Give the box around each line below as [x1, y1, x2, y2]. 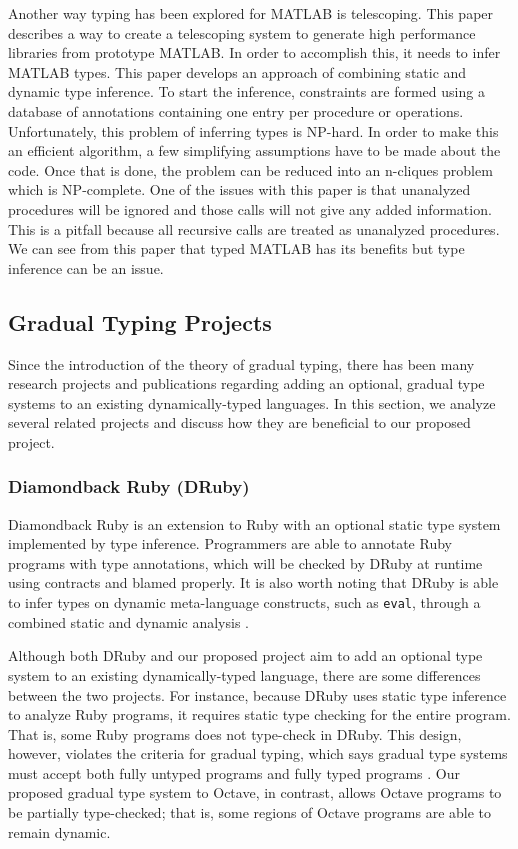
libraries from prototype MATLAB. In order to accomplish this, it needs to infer [8, 42, 501, 63]
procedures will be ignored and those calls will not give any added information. [8, 198, 492, 219]
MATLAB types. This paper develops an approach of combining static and [8, 61, 467, 82]
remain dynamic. [8, 821, 111, 842]
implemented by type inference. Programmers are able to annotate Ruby [8, 533, 452, 554]
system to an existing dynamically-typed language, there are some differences [8, 664, 481, 685]
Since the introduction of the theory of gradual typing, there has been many [8, 353, 475, 374]
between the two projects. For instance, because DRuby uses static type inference [8, 684, 507, 705]
